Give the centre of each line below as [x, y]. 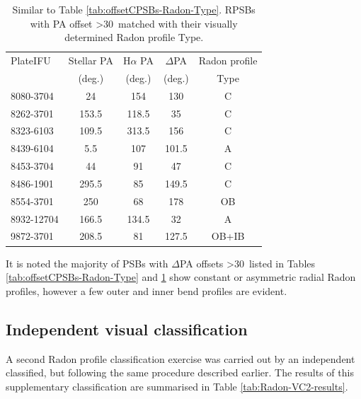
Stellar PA [91, 60]
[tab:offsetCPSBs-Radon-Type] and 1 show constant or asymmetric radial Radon [181, 277]
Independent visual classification [127, 329]
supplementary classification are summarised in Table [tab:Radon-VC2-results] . [177, 386]
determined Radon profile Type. [134, 37]
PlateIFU [31, 60]
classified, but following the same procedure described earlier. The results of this [180, 372]
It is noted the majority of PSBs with [87, 263]
